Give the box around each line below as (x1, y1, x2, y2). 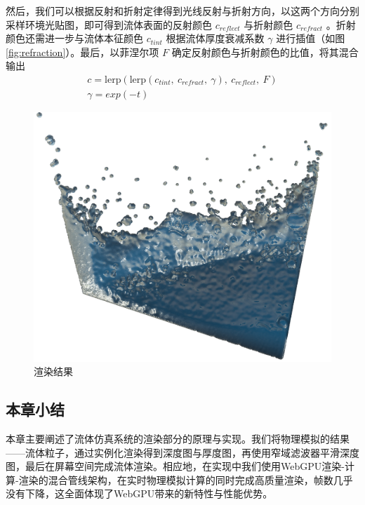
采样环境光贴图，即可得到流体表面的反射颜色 (6, 17, 212, 32)
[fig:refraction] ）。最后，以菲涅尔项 (6, 44, 159, 59)
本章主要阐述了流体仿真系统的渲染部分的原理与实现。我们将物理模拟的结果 (6, 431, 350, 446)
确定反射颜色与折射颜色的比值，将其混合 (171, 44, 359, 59)
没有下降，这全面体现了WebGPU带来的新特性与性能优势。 (6, 486, 273, 501)
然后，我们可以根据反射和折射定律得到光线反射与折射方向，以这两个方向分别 (6, 4, 359, 18)
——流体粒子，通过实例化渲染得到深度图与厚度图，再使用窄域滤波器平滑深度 (6, 445, 359, 459)
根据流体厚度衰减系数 (166, 31, 265, 46)
